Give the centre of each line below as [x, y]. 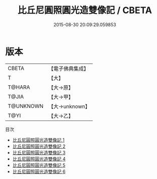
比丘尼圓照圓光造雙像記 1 [38, 140]
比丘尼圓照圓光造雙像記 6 [39, 171]
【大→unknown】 [69, 106]
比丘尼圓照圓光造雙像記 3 [39, 152]
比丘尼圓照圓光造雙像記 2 [39, 146]
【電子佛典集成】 [69, 69]
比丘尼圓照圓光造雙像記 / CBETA [85, 10]
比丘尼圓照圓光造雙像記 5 [39, 165]
